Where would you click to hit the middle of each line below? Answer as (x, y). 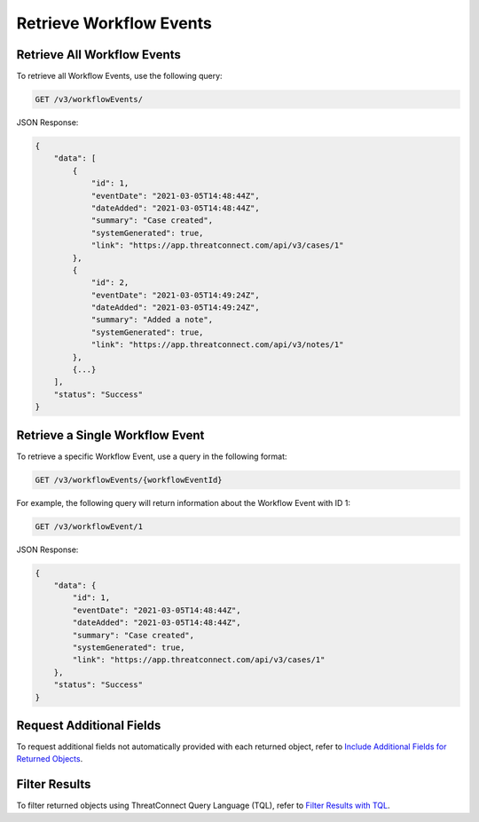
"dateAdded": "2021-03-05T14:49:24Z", (176, 308)
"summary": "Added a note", (152, 320)
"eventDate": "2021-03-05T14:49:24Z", (176, 295)
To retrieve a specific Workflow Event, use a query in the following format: (152, 456)
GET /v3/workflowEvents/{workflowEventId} (129, 480)
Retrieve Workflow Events (114, 23)
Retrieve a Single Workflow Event (110, 435)
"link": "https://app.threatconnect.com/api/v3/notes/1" (217, 345)
